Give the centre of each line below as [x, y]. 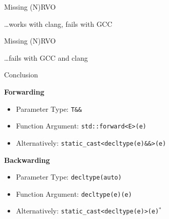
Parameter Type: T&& [49, 108]
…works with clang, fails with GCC [58, 24]
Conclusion [21, 75]
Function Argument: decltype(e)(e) [74, 193]
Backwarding [27, 160]
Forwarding [24, 91]
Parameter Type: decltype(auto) [69, 177]
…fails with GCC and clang [46, 57]
